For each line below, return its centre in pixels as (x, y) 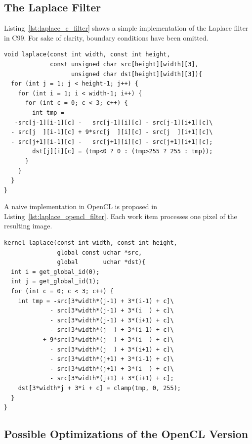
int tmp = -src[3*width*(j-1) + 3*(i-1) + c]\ (96, 301)
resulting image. (28, 226)
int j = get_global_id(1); (55, 282)
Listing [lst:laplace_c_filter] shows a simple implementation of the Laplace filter (126, 28)
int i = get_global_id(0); (55, 272)
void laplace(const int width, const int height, (87, 55)
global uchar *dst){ (101, 262)
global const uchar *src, (100, 252)
